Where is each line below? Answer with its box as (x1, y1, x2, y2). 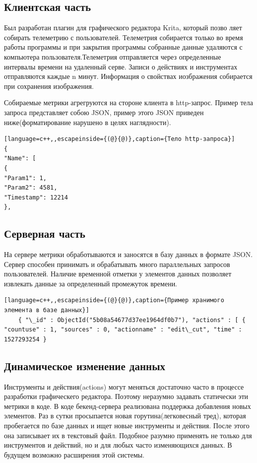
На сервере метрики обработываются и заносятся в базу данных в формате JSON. (4, 249, 253, 260)
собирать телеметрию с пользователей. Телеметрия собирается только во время (4, 32, 243, 42)
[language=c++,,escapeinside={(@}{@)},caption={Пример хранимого (4, 297, 224, 304)
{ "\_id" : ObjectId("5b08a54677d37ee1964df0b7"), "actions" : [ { (18, 316, 246, 324)
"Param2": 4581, (4, 184, 58, 192)
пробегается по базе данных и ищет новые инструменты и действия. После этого (4, 420, 250, 431)
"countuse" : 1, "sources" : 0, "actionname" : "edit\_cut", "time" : (4, 326, 242, 333)
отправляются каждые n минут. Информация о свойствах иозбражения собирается (4, 71, 253, 81)
